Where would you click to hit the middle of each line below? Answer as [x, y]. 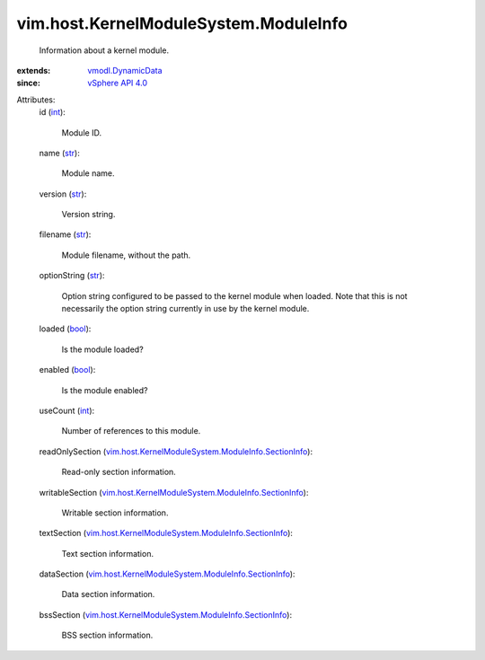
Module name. [88, 173]
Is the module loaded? [102, 349]
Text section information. [108, 553]
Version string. [88, 215]
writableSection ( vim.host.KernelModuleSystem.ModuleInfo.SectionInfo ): [174, 492]
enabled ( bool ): [67, 370]
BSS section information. [107, 635]
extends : [34, 70]
